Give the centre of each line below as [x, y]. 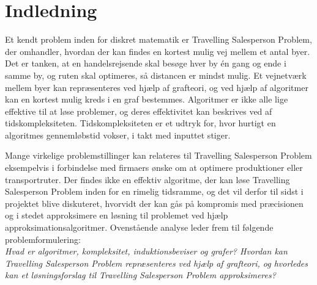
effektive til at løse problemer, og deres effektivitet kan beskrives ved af [139, 111]
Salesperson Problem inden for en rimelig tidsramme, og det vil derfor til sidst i [154, 191]
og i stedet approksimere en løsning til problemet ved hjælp [117, 215]
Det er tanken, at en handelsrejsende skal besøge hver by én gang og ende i [146, 63]
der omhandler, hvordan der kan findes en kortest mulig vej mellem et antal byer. [158, 51]
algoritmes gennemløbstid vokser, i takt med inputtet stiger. [118, 135]
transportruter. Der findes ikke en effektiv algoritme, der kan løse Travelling [147, 179]
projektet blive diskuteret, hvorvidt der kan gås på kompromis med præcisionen [154, 203]
